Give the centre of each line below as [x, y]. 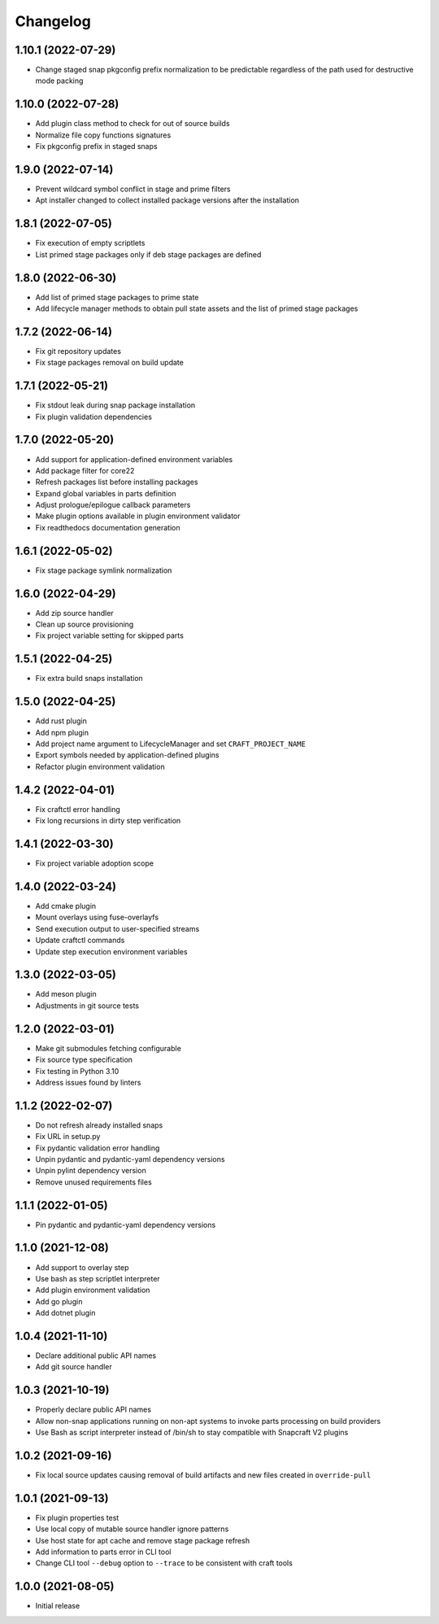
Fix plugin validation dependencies [93, 417]
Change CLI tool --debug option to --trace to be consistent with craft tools [164, 1563]
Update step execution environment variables [111, 951]
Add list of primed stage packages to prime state [117, 297]
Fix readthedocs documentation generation [108, 527]
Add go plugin [59, 1301]
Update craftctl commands [80, 941]
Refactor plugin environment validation [100, 766]
